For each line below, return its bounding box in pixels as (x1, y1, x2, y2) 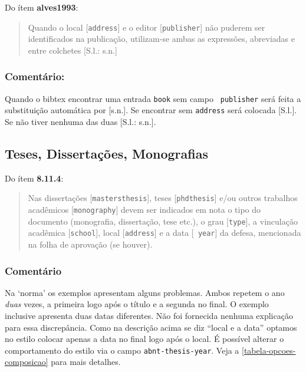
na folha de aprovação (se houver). (28, 238, 153, 250)
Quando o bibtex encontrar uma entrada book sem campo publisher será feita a (5, 92, 301, 104)
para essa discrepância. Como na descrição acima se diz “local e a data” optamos (5, 321, 297, 333)
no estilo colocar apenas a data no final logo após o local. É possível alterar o (5, 333, 284, 345)
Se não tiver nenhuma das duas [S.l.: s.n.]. (5, 115, 156, 127)
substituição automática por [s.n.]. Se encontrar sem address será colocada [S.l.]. (5, 104, 297, 116)
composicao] (5, 355, 48, 368)
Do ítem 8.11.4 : (5, 172, 64, 184)
